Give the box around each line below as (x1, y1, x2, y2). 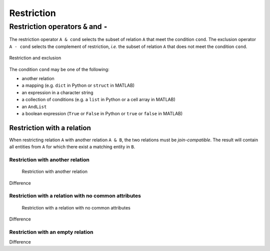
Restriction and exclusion (9, 55, 61, 61)
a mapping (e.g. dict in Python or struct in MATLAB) (21, 83, 135, 89)
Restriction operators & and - (9, 22, 108, 31)
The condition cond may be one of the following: (9, 66, 109, 72)
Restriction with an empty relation (9, 228, 93, 235)
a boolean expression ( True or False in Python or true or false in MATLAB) (21, 110, 183, 116)
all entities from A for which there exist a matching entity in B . (9, 144, 135, 150)
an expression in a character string (21, 89, 93, 95)
